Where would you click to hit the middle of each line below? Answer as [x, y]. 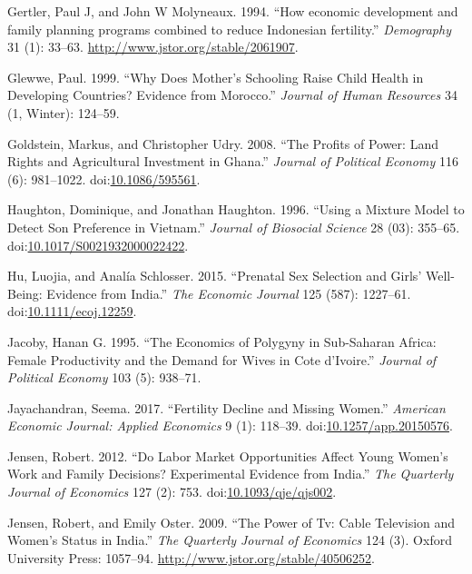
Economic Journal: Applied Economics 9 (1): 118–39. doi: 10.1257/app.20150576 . [230, 426]
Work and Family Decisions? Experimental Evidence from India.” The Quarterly [231, 474]
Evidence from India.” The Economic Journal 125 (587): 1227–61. [229, 293]
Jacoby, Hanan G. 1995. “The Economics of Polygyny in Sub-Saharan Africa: [222, 341]
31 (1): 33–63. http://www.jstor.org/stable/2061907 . [153, 47]
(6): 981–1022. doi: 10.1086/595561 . [104, 178]
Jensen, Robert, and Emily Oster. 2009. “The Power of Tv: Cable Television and [231, 522]
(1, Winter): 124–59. [64, 112]
